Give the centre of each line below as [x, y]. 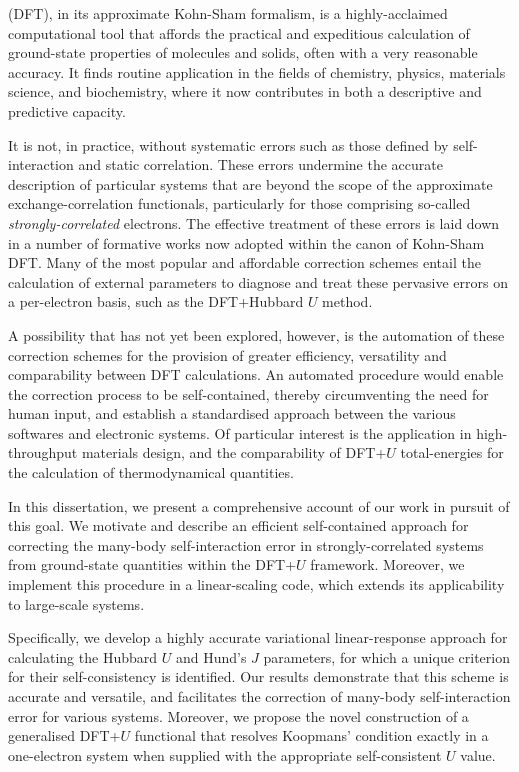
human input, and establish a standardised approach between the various [232, 413]
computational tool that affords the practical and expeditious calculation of [239, 32]
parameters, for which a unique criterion [386, 656]
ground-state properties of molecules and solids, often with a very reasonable [243, 52]
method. [347, 301]
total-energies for [452, 452]
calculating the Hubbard [83, 656]
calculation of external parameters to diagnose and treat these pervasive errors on [258, 281]
